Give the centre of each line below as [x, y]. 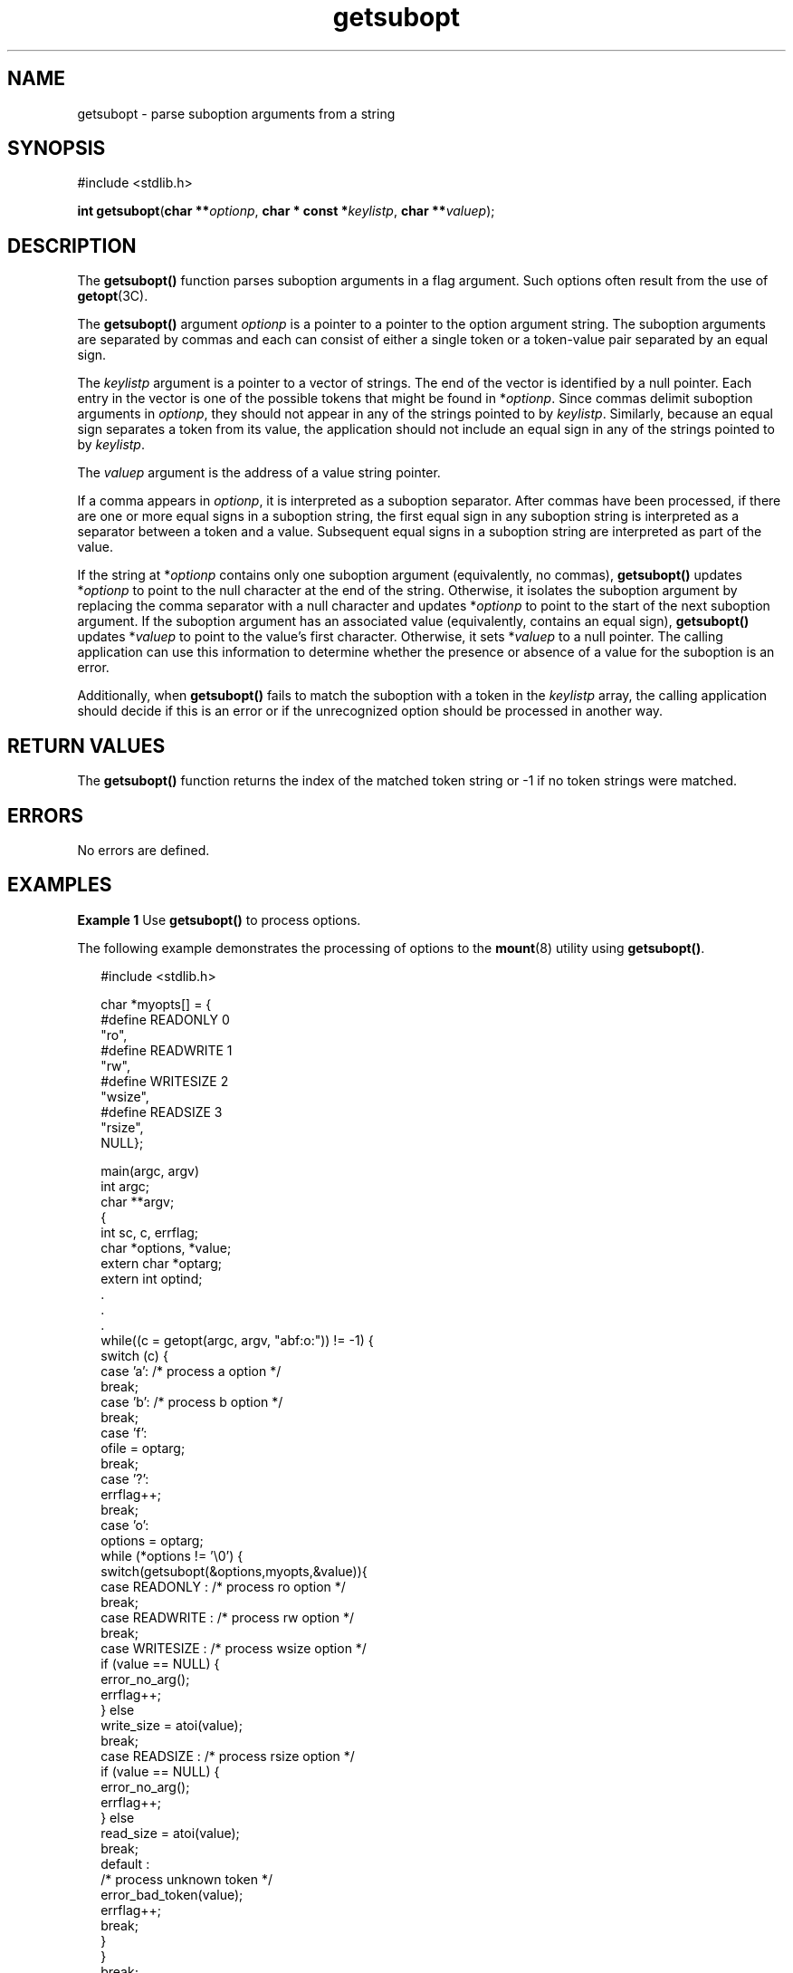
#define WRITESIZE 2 [165, 1081]
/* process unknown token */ [187, 1879]
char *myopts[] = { [156, 1004]
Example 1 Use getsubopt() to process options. [219, 919]
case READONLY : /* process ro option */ [223, 1586]
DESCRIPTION [72, 245]
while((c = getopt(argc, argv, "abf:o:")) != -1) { [237, 1340]
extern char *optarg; [161, 1263]
